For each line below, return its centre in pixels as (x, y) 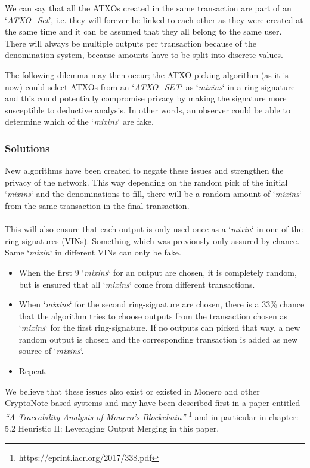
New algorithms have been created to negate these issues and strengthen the (144, 170)
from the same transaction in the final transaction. (97, 205)
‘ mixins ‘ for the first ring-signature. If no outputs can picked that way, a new (159, 327)
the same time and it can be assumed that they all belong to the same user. (143, 31)
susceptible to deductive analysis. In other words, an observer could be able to (148, 110)
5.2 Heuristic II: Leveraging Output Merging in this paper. (112, 428)
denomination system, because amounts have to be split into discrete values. (144, 55)
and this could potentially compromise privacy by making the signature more (146, 98)
